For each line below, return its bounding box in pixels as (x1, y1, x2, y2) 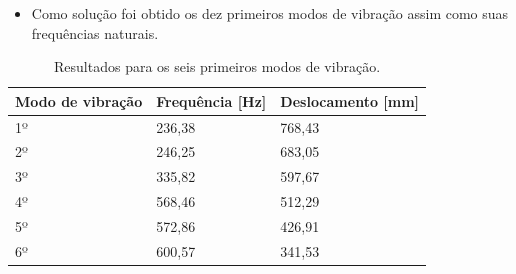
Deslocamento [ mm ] (280, 90, 420, 111)
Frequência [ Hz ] (156, 90, 267, 111)
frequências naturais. (31, 22, 159, 43)
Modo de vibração (15, 90, 143, 111)
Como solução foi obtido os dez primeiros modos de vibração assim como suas (31, 3, 509, 23)
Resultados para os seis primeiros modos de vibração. (54, 56, 381, 77)
